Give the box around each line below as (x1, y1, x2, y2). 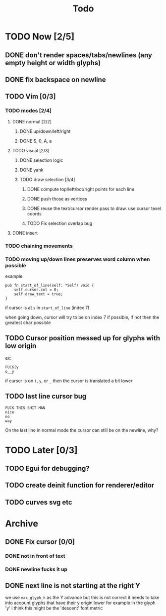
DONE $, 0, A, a (19, 138, 52, 144)
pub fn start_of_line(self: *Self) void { (5, 283, 94, 288)
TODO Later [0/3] (5, 444, 78, 456)
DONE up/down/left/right (19, 128, 71, 134)
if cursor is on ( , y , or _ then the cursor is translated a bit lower (5, 378, 133, 384)
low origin (5, 342, 37, 350)
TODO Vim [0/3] (5, 93, 56, 101)
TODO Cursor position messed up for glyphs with (5, 334, 160, 342)
